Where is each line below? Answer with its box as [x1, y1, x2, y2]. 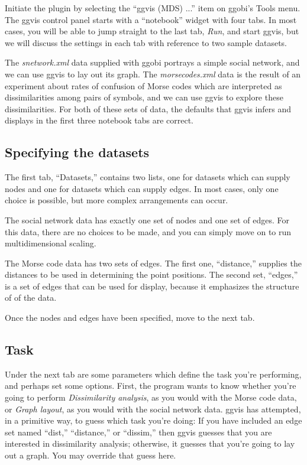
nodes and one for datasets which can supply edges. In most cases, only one [5, 182, 279, 194]
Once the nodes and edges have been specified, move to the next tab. [5, 311, 255, 324]
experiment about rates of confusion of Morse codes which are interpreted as [5, 79, 282, 92]
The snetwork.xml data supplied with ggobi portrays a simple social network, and [5, 56, 300, 69]
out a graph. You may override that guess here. [5, 449, 176, 461]
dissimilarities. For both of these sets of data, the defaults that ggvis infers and [5, 102, 292, 115]
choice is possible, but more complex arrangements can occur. [5, 194, 228, 206]
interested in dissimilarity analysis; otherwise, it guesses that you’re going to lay [5, 437, 295, 450]
